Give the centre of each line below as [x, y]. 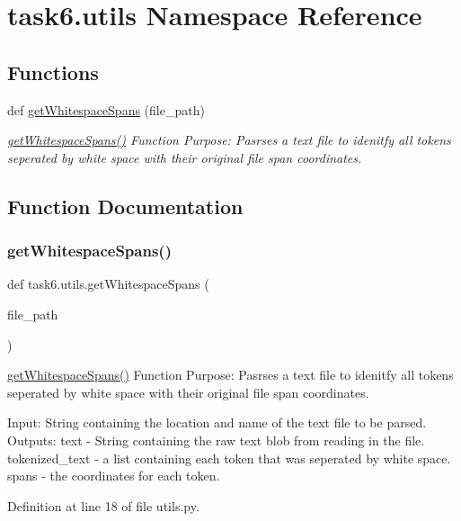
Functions [53, 72]
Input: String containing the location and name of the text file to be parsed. [217, 422]
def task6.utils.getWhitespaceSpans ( [108, 284]
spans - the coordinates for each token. [114, 476]
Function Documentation [125, 206]
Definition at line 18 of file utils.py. [103, 505]
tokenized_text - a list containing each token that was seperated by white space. [229, 458]
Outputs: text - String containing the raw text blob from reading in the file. [216, 440]
